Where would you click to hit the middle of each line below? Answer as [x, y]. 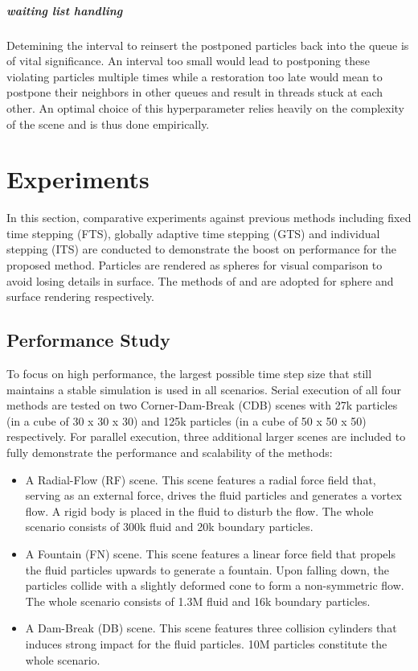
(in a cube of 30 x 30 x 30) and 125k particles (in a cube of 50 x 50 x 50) [186, 420]
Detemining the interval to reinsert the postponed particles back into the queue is [208, 45]
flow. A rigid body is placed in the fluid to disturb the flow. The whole [199, 510]
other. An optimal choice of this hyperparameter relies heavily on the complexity [206, 107]
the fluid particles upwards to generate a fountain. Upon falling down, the [207, 569]
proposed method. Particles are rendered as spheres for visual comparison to [195, 265]
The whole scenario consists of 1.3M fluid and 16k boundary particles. [198, 601]
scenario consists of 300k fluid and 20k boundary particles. [169, 527]
